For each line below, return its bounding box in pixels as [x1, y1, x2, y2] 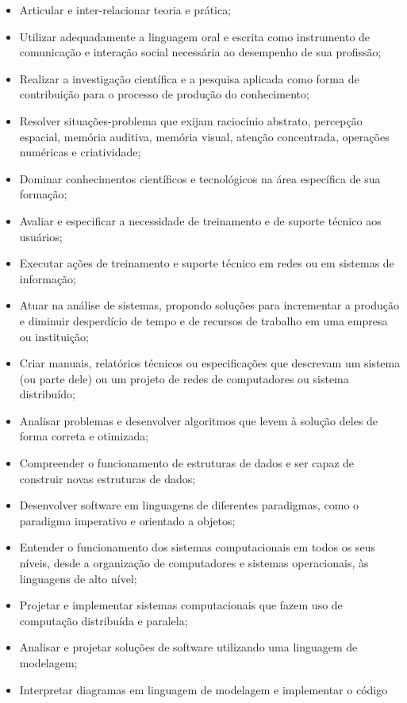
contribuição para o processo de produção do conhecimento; [19, 86, 309, 102]
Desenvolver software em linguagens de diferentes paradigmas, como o [19, 497, 359, 513]
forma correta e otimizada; [19, 428, 149, 444]
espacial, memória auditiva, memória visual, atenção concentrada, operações [19, 128, 390, 144]
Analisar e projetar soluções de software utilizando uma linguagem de [19, 639, 358, 655]
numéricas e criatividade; [19, 144, 141, 160]
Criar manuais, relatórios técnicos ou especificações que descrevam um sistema [19, 355, 401, 371]
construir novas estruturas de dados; [19, 470, 196, 486]
